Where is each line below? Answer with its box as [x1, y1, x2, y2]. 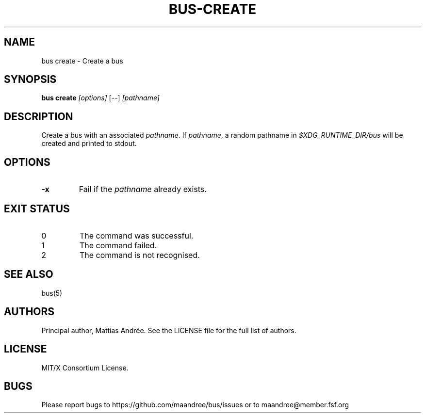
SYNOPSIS [4, 73, 57, 86]
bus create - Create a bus [41, 56, 123, 65]
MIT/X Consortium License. [41, 363, 129, 372]
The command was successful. [79, 230, 194, 241]
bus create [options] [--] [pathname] [41, 94, 160, 102]
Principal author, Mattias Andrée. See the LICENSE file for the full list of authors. [41, 326, 296, 335]
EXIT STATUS [4, 202, 70, 215]
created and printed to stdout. [41, 139, 137, 148]
